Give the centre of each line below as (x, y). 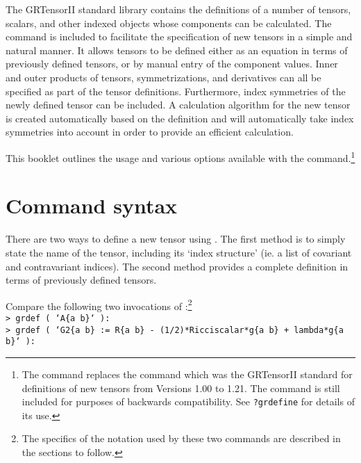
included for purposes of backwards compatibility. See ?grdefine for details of (188, 401)
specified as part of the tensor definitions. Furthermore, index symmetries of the (176, 91)
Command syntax (92, 205)
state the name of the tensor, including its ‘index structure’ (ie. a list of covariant (179, 252)
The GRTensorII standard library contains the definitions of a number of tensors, (178, 9)
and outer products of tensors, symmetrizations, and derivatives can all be (163, 77)
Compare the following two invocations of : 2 (99, 304)
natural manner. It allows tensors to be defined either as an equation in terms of (177, 50)
